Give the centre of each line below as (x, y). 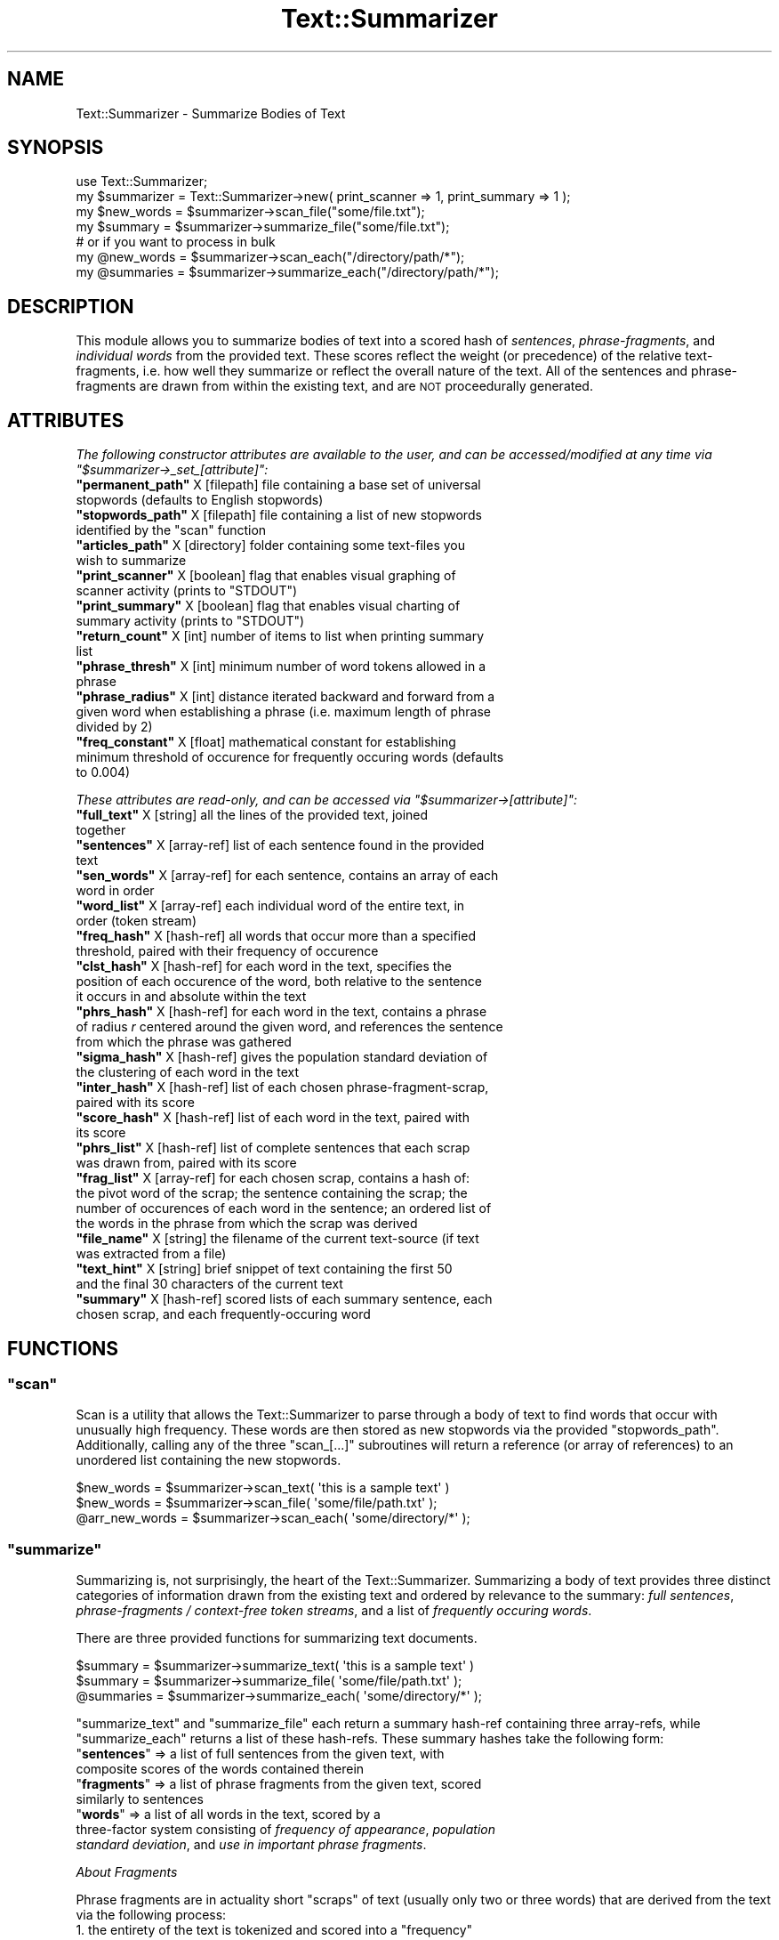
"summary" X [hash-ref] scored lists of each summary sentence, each (284, 1299)
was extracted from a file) (151, 1254)
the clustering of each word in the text (187, 1072)
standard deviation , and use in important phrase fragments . (251, 1845)
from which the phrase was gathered (184, 1042)
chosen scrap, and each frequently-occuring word (223, 1314)
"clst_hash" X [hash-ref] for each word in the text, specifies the (264, 966)
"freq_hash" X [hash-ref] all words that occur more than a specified (276, 936)
